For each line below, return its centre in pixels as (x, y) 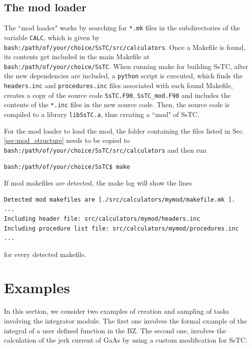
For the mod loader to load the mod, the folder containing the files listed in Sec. (124, 130)
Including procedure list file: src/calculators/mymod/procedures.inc (121, 228)
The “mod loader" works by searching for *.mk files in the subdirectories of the (122, 28)
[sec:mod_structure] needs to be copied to (67, 140)
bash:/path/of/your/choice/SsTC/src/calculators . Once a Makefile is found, (125, 47)
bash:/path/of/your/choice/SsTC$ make (67, 167)
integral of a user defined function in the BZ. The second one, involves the (115, 330)
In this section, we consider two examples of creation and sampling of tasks (117, 311)
